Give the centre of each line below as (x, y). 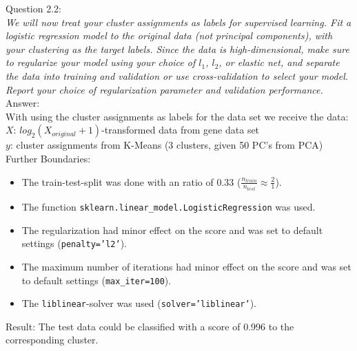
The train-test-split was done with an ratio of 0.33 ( (131, 181)
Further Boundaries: (48, 158)
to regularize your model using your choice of (101, 62)
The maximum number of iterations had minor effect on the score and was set (186, 266)
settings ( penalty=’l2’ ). (74, 243)
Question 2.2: (33, 8)
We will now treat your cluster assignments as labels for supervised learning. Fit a (178, 22)
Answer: (23, 103)
